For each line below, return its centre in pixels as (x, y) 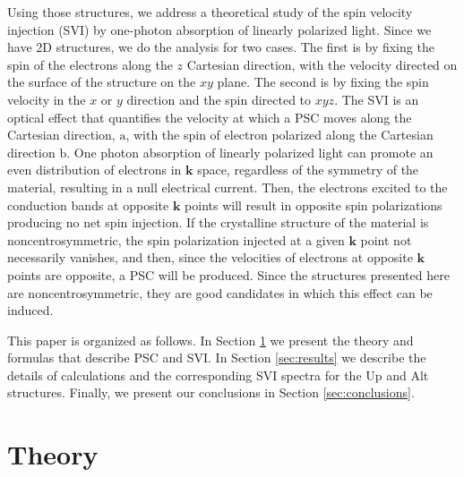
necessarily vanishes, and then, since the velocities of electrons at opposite (210, 257)
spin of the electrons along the (90, 64)
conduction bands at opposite (88, 204)
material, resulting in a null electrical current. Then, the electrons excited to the (228, 187)
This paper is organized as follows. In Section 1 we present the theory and (211, 340)
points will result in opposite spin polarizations (314, 204)
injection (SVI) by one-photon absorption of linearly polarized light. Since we (219, 29)
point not (386, 239)
